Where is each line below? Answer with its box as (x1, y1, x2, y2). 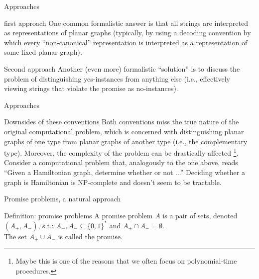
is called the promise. (58, 231, 123, 241)
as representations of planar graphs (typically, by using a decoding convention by (4, 27, 251, 38)
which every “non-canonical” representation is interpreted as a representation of (4, 37, 248, 47)
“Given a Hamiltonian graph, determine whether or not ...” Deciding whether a (4, 167, 245, 177)
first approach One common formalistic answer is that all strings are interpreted (4, 17, 248, 28)
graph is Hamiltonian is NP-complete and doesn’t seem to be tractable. (4, 177, 222, 187)
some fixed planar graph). (4, 47, 82, 57)
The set (4, 231, 27, 241)
